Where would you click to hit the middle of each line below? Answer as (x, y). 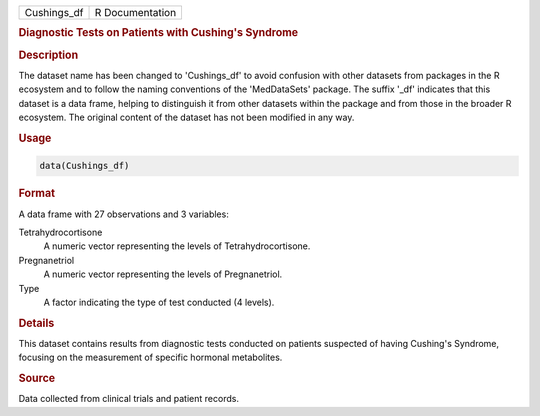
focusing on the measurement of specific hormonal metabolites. (150, 357)
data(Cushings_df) (84, 166)
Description (48, 55)
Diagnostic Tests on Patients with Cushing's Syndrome (158, 33)
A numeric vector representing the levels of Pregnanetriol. (163, 274)
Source (37, 378)
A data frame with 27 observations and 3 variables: (123, 214)
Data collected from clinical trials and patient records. (129, 399)
